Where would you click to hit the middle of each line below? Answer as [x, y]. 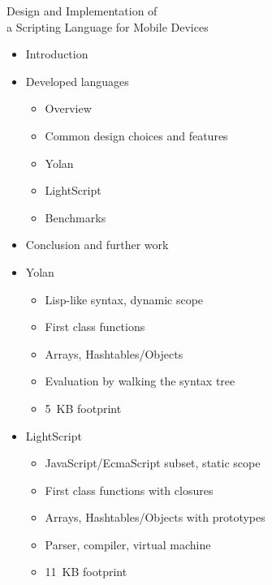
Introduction [57, 54]
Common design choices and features [136, 135]
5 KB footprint [83, 408]
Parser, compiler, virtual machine [128, 544]
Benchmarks [76, 217]
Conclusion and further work [97, 245]
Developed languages [77, 81]
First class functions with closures [129, 490]
